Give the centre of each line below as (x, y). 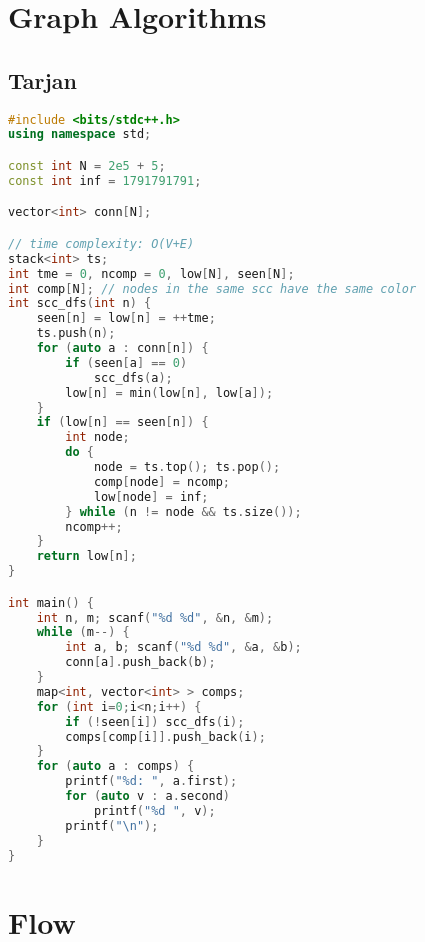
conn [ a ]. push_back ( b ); (140, 662)
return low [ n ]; (86, 556)
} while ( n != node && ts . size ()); (183, 511)
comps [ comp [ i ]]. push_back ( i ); (165, 736)
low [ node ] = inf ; (151, 496)
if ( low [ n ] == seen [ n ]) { (122, 422)
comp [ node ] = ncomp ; (161, 481)
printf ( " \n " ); (112, 825)
